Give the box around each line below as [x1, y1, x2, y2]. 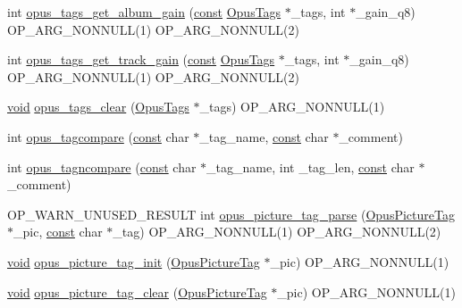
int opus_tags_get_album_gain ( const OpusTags [7, 3, 281, 21]
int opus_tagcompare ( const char [7, 127, 189, 146]
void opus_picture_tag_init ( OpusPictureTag [7, 252, 260, 271]
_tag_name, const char [199, 127, 329, 146]
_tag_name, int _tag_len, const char [206, 157, 415, 176]
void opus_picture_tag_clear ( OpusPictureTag [7, 282, 267, 301]
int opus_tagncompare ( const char [7, 157, 197, 176]
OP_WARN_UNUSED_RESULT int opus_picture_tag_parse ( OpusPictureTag [7, 204, 455, 223]
